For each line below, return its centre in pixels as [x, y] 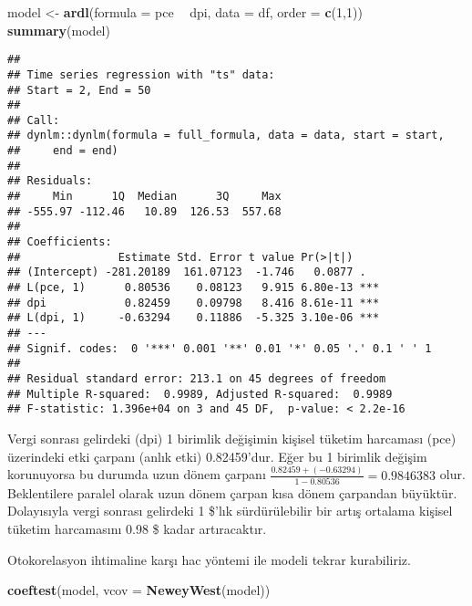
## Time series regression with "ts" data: [141, 74]
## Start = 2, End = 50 [79, 90]
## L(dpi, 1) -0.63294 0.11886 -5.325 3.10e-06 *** [194, 318]
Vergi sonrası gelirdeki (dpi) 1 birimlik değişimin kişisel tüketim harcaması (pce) [232, 438]
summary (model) [59, 30]
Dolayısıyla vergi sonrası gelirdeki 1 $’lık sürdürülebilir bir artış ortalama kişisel [230, 511]
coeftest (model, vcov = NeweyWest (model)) [139, 590]
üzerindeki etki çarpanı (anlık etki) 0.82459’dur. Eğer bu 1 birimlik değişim [217, 456]
